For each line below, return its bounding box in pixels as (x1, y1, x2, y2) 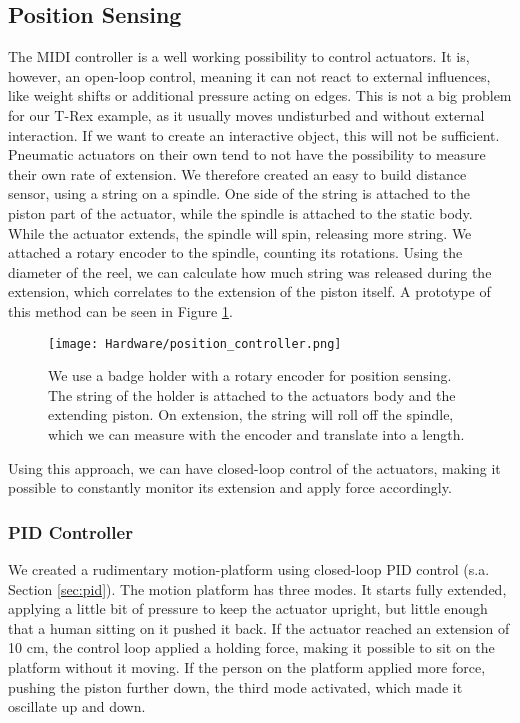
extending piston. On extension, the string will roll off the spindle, (48, 404, 454, 425)
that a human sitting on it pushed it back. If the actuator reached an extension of (8, 617, 510, 638)
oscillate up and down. (8, 696, 146, 717)
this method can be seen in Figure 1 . (8, 300, 233, 321)
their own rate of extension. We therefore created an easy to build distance (8, 163, 467, 184)
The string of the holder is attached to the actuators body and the (48, 384, 456, 405)
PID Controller (8, 519, 133, 544)
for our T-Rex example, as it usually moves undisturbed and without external (8, 104, 485, 125)
